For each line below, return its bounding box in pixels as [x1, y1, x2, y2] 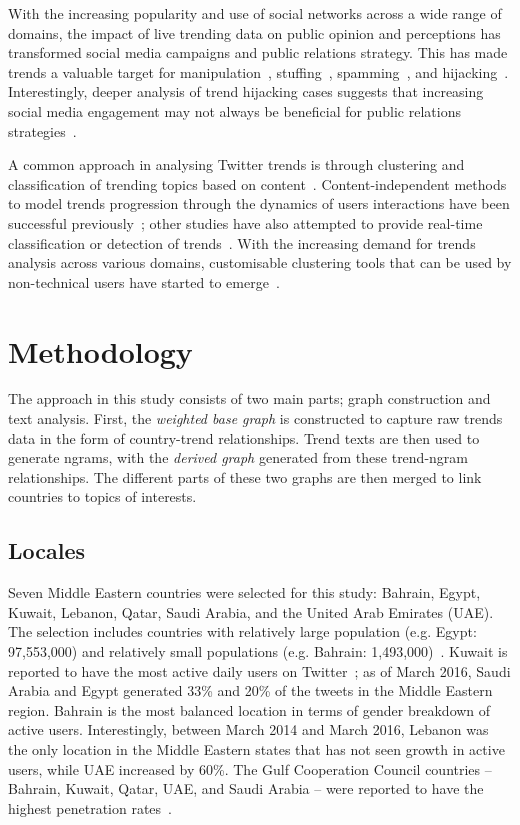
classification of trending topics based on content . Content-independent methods [8, 173, 507, 194]
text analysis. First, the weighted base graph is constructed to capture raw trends [8, 408, 503, 429]
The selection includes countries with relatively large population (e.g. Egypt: [8, 621, 477, 642]
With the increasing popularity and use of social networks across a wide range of [8, 3, 502, 23]
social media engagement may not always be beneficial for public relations [8, 100, 461, 121]
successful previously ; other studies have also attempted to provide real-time [8, 212, 483, 233]
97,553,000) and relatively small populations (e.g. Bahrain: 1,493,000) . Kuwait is [8, 640, 508, 661]
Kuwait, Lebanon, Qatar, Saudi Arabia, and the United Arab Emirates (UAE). [8, 601, 494, 622]
